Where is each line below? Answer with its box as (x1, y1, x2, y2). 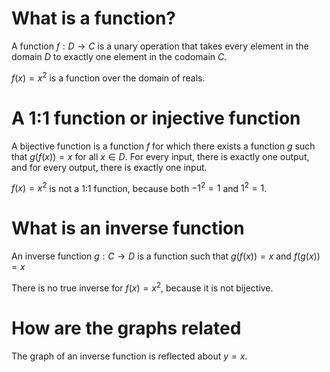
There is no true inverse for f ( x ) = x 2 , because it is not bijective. (11, 280, 274, 294)
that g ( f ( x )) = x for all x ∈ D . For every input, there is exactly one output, (11, 150, 310, 162)
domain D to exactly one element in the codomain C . (11, 50, 228, 62)
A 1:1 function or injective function (11, 107, 301, 129)
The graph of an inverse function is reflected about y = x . (11, 350, 248, 362)
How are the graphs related (11, 317, 242, 339)
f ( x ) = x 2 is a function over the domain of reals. (11, 70, 206, 84)
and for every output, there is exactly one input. (11, 161, 208, 173)
